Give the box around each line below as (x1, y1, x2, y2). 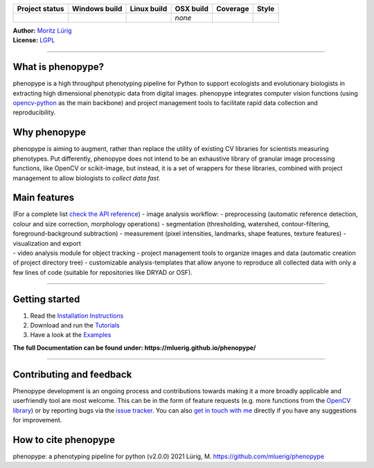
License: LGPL (12, 36, 55, 44)
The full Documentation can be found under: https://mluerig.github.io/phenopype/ (12, 343, 256, 352)
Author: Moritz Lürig (12, 26, 72, 35)
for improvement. (12, 415, 62, 424)
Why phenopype (12, 127, 87, 138)
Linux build (130, 4, 168, 13)
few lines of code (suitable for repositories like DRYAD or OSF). (12, 268, 193, 276)
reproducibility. (12, 108, 56, 117)
